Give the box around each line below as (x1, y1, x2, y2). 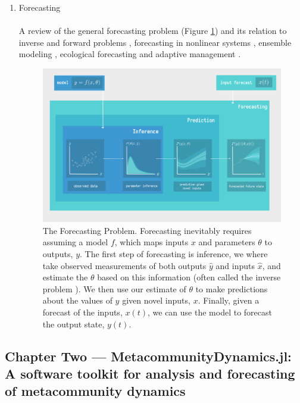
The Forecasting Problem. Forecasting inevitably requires (42, 224, 252, 236)
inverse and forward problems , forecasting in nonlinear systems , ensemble (18, 36, 292, 48)
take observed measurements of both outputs (42, 259, 207, 271)
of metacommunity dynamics (5, 382, 186, 400)
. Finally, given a (198, 294, 260, 307)
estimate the (42, 271, 88, 283)
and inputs (215, 259, 255, 271)
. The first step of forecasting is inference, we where (80, 248, 268, 260)
